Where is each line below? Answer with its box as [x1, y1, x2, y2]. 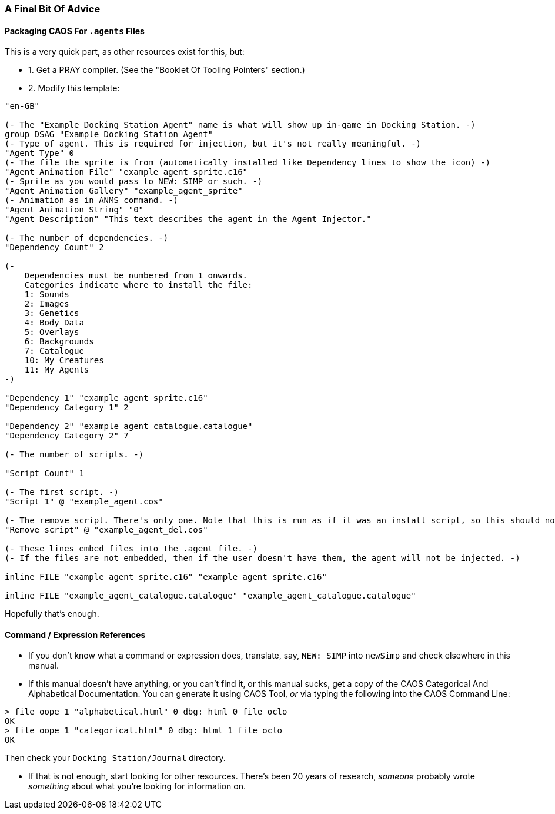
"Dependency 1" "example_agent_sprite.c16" [5, 393, 208, 403]
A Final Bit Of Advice [5, 3, 101, 15]
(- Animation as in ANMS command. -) [5, 195, 179, 205]
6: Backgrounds [24, 337, 94, 347]
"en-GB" [5, 101, 40, 111]
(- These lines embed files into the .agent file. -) [5, 544, 258, 554]
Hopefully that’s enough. [5, 609, 99, 619]
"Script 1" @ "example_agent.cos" [5, 497, 163, 507]
